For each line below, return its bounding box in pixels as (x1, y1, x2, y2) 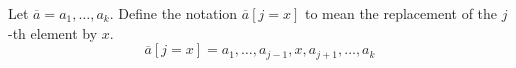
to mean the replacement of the (304, 3, 498, 23)
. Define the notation (109, 3, 238, 23)
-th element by (8, 22, 98, 43)
